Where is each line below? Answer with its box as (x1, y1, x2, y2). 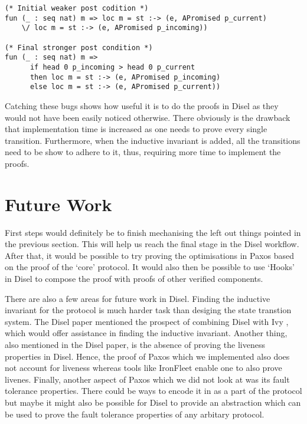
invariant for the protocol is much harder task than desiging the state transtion (5, 304, 292, 316)
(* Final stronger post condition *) (5, 43, 153, 52)
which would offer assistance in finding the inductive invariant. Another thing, (5, 327, 288, 339)
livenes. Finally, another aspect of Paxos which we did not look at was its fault (5, 373, 290, 385)
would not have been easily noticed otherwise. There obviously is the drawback (5, 111, 290, 123)
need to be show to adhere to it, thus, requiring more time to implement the (5, 146, 281, 158)
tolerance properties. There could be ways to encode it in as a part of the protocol (5, 384, 302, 397)
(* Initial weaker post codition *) (5, 4, 149, 12)
